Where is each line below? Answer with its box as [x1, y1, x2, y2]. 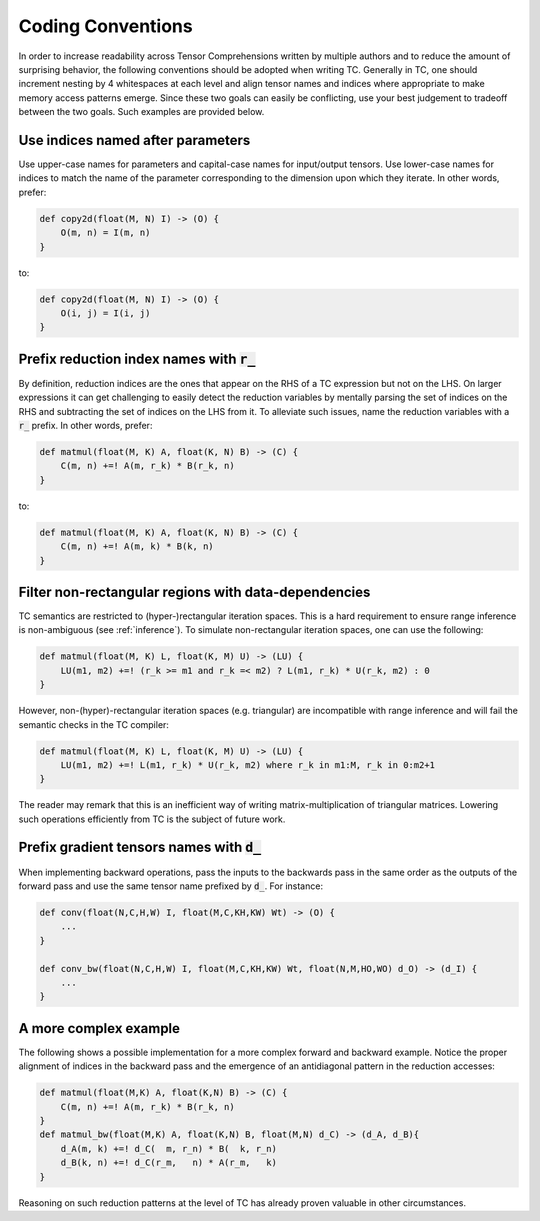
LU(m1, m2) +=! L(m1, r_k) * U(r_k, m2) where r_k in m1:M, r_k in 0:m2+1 [60, 759, 435, 770]
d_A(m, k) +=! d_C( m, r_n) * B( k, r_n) [60, 1143, 277, 1154]
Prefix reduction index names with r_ [18, 350, 256, 367]
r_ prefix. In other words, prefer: [18, 419, 153, 431]
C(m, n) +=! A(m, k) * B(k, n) [60, 541, 214, 552]
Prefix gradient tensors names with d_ [18, 839, 262, 856]
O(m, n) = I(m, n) [60, 227, 151, 239]
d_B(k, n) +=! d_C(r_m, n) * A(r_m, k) [60, 1157, 277, 1169]
